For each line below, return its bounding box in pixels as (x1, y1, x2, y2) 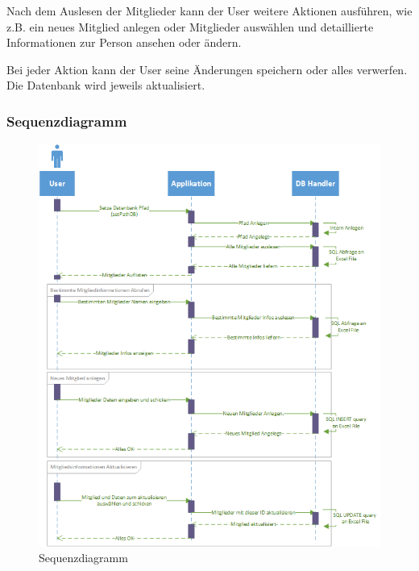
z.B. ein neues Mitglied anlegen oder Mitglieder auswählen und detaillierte (6, 18, 374, 35)
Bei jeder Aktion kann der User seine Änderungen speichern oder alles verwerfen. (6, 60, 408, 77)
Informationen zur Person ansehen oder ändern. (6, 34, 242, 51)
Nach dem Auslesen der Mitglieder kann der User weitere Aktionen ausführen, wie (6, 2, 413, 19)
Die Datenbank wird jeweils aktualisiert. (6, 77, 205, 94)
